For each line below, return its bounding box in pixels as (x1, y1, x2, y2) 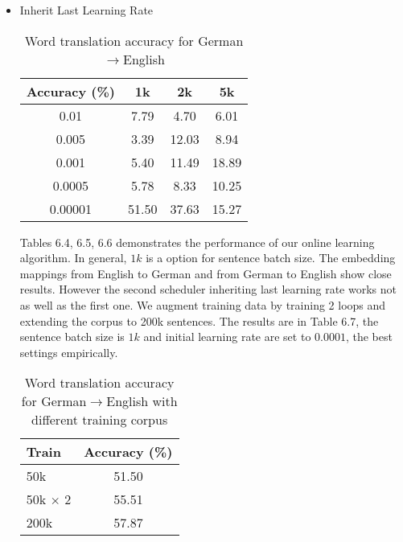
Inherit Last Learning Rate (19, 2, 154, 18)
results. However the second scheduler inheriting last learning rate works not (19, 281, 397, 298)
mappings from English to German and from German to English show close (19, 265, 392, 281)
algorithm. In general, (19, 249, 127, 266)
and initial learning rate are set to (143, 328, 311, 345)
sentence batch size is (19, 328, 125, 345)
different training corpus (31, 410, 168, 429)
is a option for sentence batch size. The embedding (146, 249, 396, 266)
